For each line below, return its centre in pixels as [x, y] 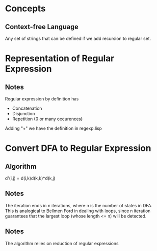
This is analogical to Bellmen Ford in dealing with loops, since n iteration [78, 211]
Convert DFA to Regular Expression [78, 148]
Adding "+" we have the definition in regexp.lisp [53, 128]
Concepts [25, 9]
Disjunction [24, 113]
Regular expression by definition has [42, 99]
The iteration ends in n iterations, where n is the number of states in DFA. [79, 205]
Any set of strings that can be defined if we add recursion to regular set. [78, 38]
